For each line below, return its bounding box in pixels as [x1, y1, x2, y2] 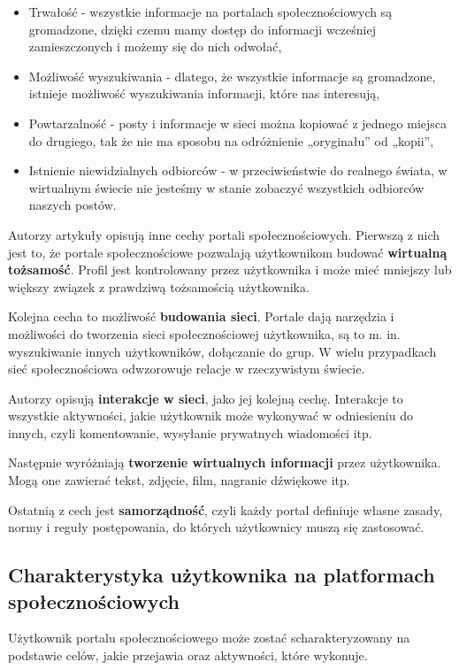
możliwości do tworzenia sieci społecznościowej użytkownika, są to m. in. [8, 324, 401, 343]
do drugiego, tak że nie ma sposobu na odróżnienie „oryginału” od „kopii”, [28, 131, 434, 150]
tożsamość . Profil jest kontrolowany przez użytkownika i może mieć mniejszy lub [8, 260, 452, 279]
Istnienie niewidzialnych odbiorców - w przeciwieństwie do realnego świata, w [28, 161, 448, 180]
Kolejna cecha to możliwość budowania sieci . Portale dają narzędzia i [8, 307, 394, 326]
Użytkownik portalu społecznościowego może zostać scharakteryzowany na [8, 628, 410, 647]
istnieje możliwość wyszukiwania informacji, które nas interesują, [28, 84, 380, 103]
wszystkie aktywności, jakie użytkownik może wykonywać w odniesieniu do [8, 406, 413, 425]
